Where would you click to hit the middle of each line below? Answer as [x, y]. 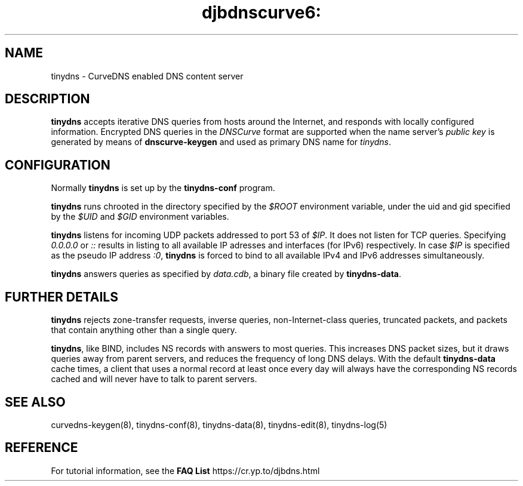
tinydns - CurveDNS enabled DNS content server [147, 76]
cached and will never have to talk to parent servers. [154, 379]
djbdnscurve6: [261, 13]
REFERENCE [41, 448]
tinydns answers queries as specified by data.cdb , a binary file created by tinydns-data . [226, 274]
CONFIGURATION [58, 165]
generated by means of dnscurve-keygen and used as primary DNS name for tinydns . [221, 142]
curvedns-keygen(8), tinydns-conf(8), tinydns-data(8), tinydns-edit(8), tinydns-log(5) [219, 425]
